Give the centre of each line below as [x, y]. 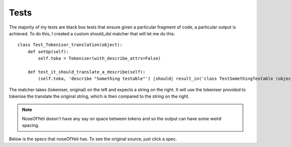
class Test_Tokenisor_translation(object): [70, 45]
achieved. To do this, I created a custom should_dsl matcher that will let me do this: [92, 33]
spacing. [31, 125]
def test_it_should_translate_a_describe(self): [86, 72]
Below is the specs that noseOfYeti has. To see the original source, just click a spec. [93, 139]
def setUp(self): [48, 51]
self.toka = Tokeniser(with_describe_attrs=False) [99, 59]
